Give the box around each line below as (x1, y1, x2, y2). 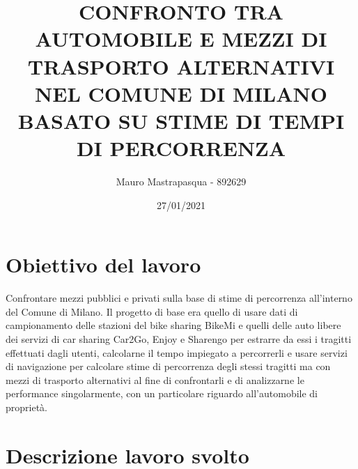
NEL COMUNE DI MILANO (35, 79, 327, 107)
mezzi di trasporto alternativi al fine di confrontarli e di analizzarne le (6, 372, 304, 387)
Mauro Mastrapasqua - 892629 (116, 174, 247, 189)
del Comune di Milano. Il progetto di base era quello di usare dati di (6, 304, 298, 318)
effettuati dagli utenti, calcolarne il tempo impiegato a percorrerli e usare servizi (6, 345, 348, 360)
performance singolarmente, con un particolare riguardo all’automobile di (6, 386, 318, 401)
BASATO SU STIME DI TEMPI (17, 106, 345, 134)
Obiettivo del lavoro (6, 250, 201, 279)
